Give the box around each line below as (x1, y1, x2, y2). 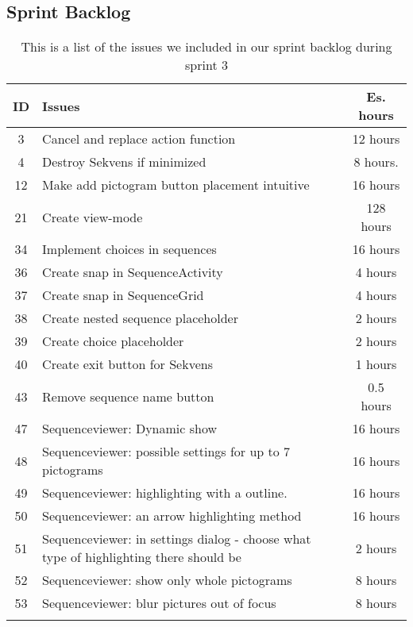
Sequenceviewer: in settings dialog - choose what (42, 529, 311, 548)
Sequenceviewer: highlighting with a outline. (42, 483, 288, 502)
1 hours (355, 355, 397, 374)
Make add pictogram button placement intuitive (42, 175, 310, 194)
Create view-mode (42, 207, 143, 226)
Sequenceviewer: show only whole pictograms (42, 571, 292, 590)
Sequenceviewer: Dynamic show (42, 419, 217, 438)
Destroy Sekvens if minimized (42, 152, 206, 171)
